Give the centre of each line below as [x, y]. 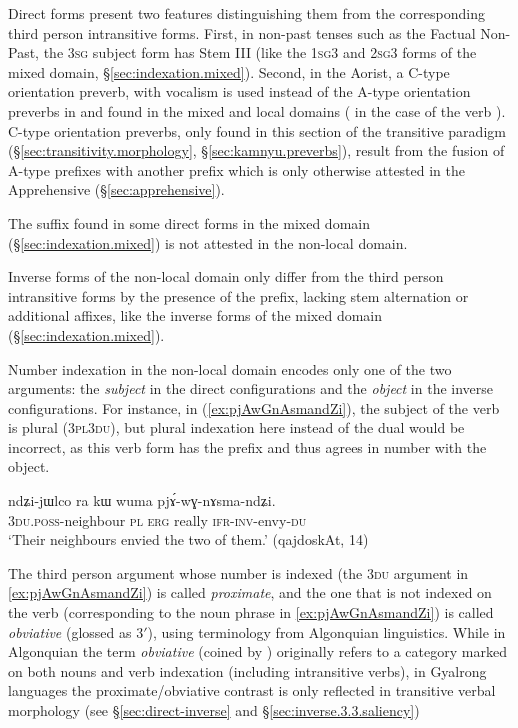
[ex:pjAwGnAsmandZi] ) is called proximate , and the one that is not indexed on [250, 592]
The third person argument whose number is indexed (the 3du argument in [238, 572]
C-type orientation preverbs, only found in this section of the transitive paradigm [257, 130]
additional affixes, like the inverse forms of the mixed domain [195, 315]
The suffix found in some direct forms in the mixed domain [189, 222]
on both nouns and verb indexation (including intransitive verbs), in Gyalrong [247, 670]
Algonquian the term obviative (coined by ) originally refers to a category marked [257, 651]
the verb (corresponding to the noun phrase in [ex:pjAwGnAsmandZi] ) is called [251, 612]
